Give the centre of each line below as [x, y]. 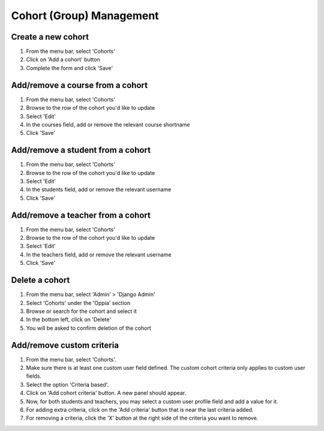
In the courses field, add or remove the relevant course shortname [108, 124]
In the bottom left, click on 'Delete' [68, 320]
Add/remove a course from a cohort [79, 85]
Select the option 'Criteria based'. [67, 384]
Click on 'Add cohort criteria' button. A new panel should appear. [106, 393]
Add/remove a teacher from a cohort [81, 215]
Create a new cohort [50, 37]
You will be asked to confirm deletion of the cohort [88, 328]
